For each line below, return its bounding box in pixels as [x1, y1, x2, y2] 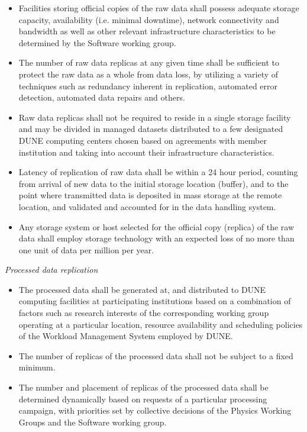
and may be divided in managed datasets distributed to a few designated [18, 122, 283, 135]
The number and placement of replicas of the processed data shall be [18, 381, 269, 394]
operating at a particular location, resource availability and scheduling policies [18, 318, 303, 330]
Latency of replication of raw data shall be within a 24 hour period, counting [18, 166, 298, 178]
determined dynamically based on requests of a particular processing [18, 392, 267, 405]
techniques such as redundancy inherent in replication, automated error [18, 79, 278, 92]
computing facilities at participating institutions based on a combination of [18, 295, 291, 307]
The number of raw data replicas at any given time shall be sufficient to [18, 56, 279, 69]
